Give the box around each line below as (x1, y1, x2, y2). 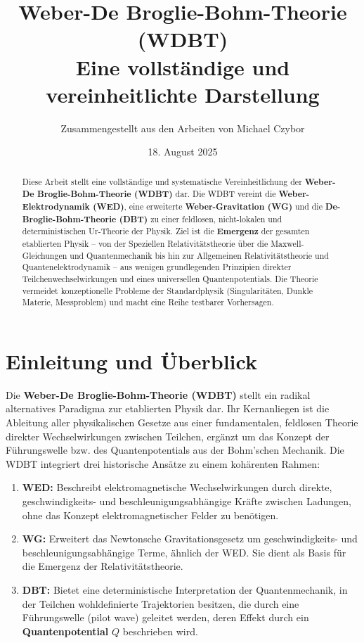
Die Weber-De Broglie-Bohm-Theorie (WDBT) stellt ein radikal (6, 387, 311, 402)
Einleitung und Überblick (6, 346, 257, 375)
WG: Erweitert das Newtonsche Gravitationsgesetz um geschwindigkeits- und (22, 531, 358, 546)
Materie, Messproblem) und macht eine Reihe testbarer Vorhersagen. (22, 296, 274, 308)
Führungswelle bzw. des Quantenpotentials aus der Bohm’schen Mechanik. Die (6, 443, 344, 457)
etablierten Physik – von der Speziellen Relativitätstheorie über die (22, 237, 268, 249)
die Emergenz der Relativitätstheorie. (22, 559, 183, 573)
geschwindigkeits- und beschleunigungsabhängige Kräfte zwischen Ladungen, (22, 493, 351, 508)
